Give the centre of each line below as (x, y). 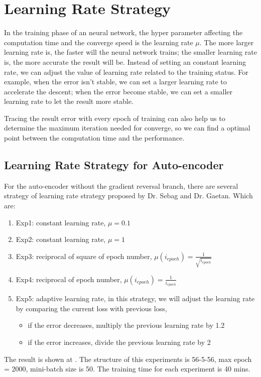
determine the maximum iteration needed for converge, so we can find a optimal (127, 128)
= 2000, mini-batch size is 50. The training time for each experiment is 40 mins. (127, 369)
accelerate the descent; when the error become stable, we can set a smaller (118, 91)
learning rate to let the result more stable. (69, 101)
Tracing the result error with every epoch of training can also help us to (115, 118)
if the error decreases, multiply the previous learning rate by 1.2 (126, 325)
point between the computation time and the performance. (94, 138)
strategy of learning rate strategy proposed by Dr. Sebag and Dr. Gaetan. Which (128, 196)
